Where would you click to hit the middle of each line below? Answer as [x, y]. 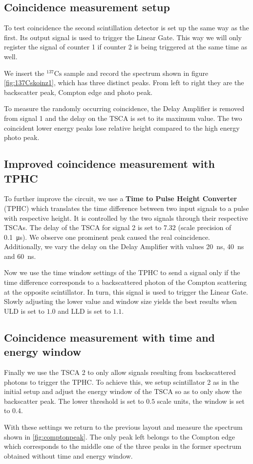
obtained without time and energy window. [68, 455]
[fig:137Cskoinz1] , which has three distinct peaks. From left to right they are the [124, 82]
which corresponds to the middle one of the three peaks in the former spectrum [123, 446]
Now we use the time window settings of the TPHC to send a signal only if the [122, 272]
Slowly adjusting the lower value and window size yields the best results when [120, 301]
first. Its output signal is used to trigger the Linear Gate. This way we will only [123, 37]
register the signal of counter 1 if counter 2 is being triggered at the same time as [126, 47]
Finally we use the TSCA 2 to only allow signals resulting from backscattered [120, 372]
